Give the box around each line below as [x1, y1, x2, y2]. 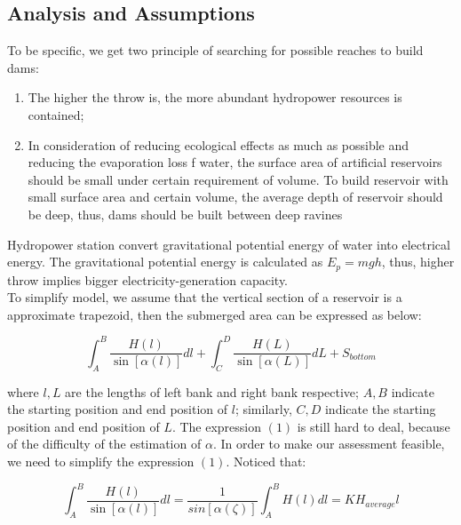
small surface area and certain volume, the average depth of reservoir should [28, 187, 443, 206]
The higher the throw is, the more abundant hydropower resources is [28, 88, 402, 107]
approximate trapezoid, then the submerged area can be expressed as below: [7, 305, 422, 323]
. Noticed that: [226, 452, 306, 471]
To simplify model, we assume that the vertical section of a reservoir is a [7, 288, 402, 306]
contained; [28, 105, 84, 123]
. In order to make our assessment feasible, [212, 434, 445, 453]
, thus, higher [381, 252, 455, 271]
